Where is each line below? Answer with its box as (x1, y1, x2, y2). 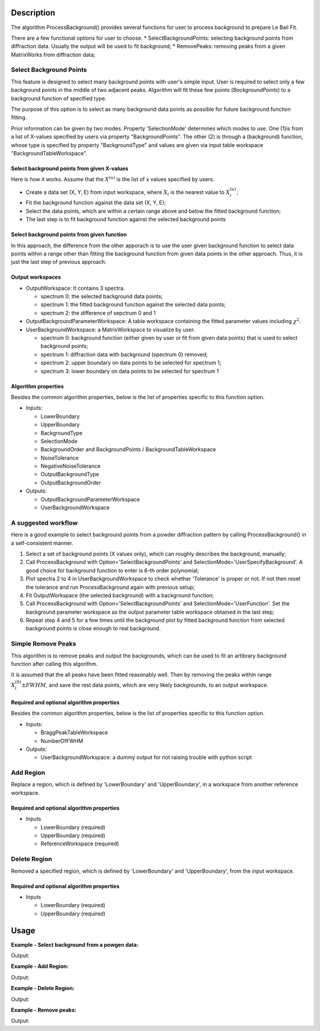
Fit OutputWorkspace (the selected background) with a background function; (25, 592, 215, 599)
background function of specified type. (11, 95, 107, 102)
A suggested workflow (11, 519, 78, 527)
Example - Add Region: (11, 963, 69, 970)
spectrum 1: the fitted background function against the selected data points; (40, 301, 226, 308)
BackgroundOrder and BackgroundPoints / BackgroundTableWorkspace (40, 446, 216, 453)
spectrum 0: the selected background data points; (40, 293, 163, 300)
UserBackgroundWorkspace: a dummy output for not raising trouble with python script (40, 754, 252, 761)
